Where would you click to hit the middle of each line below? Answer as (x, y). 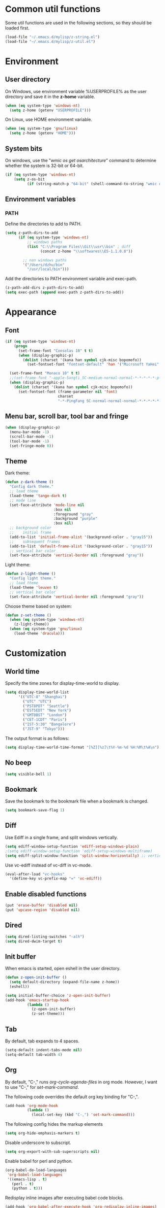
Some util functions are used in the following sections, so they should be (79, 23)
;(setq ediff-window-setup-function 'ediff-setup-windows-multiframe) (79, 851)
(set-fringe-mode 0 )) (32, 446)
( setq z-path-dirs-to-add (31, 233)
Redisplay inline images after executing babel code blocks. (65, 1198)
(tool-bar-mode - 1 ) (29, 441)
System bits (24, 149)
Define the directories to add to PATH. (43, 224)
